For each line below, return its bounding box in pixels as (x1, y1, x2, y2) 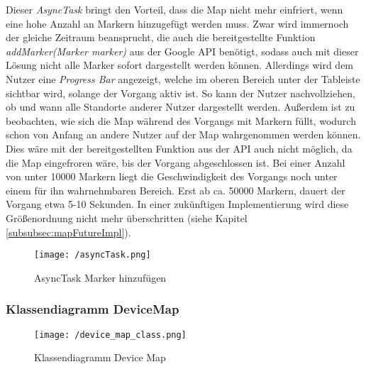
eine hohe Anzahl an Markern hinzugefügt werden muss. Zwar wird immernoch (6, 16, 349, 31)
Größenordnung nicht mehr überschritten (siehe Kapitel (6, 210, 248, 225)
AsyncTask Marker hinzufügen (34, 270, 167, 285)
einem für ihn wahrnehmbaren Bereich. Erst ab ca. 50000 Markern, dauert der (6, 182, 345, 197)
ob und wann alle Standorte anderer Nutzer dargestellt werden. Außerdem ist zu (6, 99, 355, 114)
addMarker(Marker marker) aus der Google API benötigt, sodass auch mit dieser (6, 43, 359, 58)
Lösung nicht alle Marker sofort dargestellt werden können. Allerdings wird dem (6, 57, 354, 72)
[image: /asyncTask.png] (34, 250, 151, 260)
